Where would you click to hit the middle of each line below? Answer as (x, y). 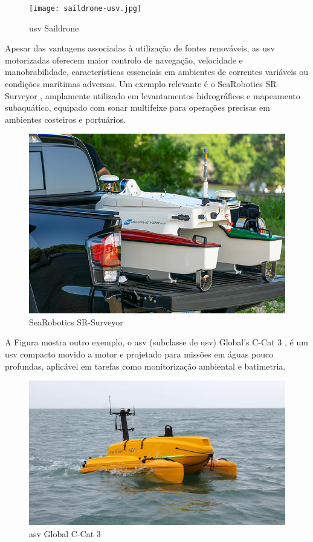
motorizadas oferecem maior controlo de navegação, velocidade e (124, 60)
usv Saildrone (54, 28)
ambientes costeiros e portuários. (65, 119)
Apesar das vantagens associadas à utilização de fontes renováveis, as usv (140, 48)
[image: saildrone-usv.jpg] (86, 8)
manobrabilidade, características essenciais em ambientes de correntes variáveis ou (157, 72)
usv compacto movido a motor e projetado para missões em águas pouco (139, 354)
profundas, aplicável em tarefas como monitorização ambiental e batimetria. (145, 366)
